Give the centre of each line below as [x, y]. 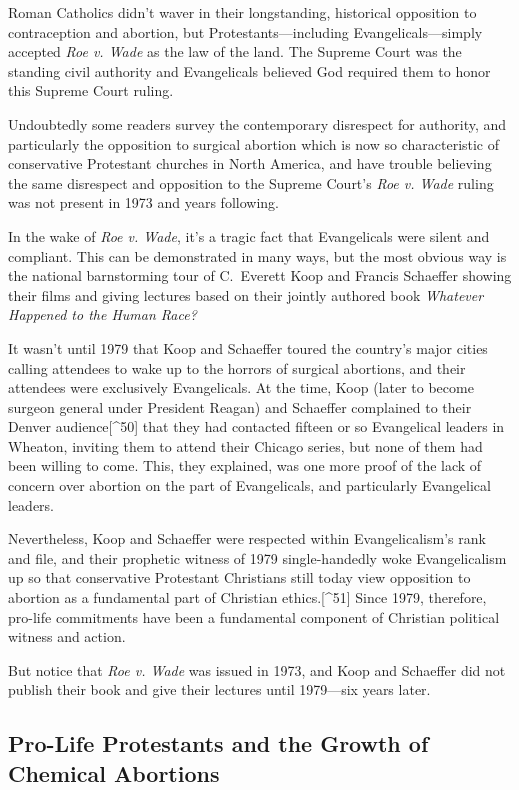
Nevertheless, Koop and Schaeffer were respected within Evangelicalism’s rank [247, 538]
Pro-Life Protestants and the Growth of [218, 743]
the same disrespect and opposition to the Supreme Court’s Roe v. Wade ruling [251, 182]
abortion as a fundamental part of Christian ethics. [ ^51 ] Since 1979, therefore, [247, 597]
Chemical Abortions [114, 772]
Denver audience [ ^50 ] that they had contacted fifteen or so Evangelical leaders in [256, 426]
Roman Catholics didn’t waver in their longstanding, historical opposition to [242, 12]
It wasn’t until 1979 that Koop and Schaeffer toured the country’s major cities [248, 347]
